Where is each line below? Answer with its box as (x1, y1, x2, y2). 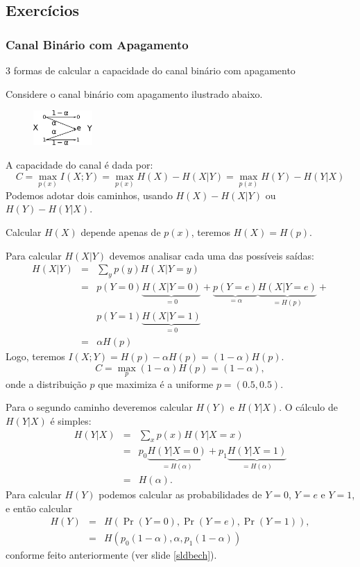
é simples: (50, 414, 92, 428)
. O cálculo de (279, 400, 338, 414)
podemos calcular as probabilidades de (98, 486, 262, 501)
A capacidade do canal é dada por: (6, 158, 153, 172)
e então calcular (6, 500, 73, 515)
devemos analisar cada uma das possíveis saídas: (109, 248, 314, 262)
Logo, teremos (6, 349, 65, 364)
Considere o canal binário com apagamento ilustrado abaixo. (6, 86, 263, 101)
